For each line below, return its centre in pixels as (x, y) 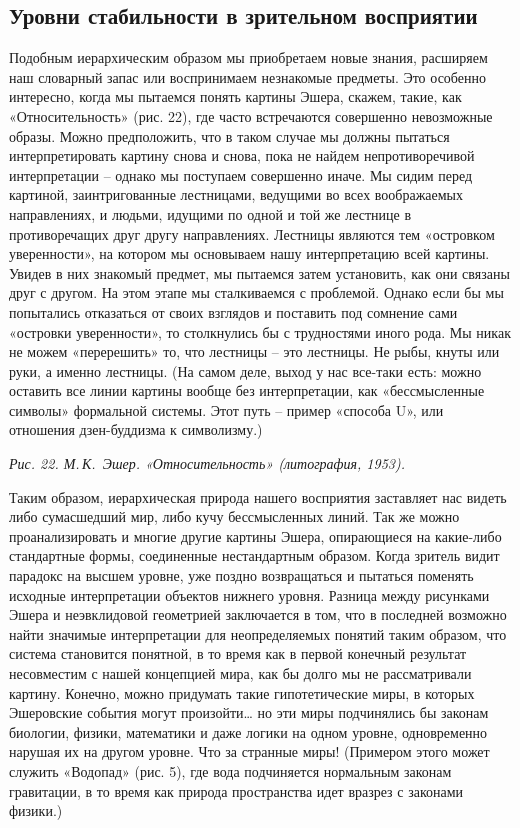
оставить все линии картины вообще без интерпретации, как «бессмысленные (247, 390)
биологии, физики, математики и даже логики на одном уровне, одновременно (248, 731)
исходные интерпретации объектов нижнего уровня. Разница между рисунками (249, 594)
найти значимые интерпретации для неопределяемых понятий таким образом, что (258, 633)
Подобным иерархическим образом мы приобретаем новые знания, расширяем (248, 57)
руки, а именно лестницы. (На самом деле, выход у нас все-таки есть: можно (245, 370)
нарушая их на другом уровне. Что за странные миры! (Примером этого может (249, 751)
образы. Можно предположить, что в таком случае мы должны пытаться (229, 135)
